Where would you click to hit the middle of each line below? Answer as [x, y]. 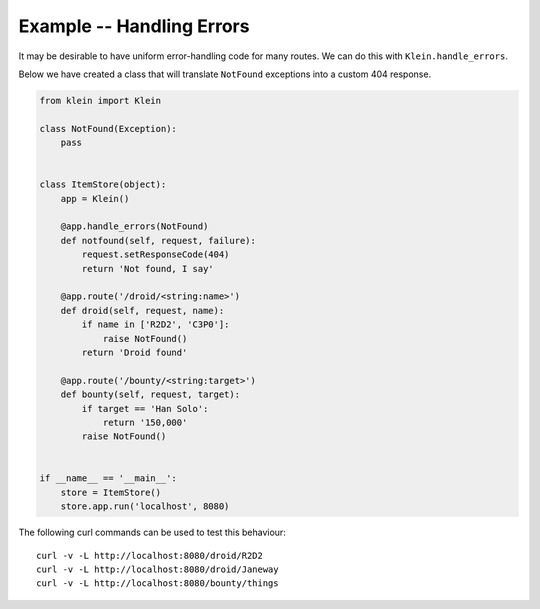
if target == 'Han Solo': [145, 408]
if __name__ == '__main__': [108, 478]
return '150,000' [145, 422]
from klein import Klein [100, 100]
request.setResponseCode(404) [155, 254]
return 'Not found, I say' [147, 268]
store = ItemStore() [111, 492]
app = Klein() [95, 198]
